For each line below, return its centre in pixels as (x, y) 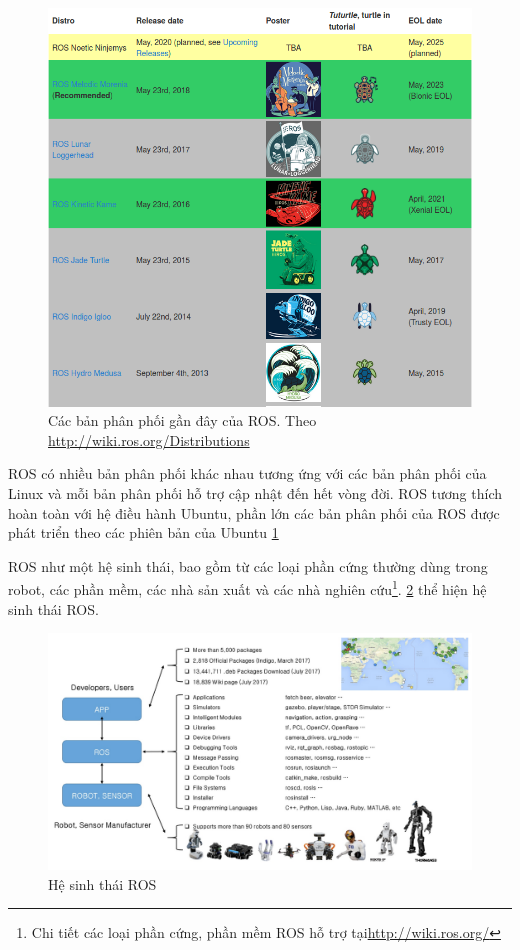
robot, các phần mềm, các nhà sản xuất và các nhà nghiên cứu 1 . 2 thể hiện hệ (247, 587)
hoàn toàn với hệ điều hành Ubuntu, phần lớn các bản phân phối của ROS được (254, 512)
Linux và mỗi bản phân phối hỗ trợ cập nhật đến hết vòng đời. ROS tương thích (255, 492)
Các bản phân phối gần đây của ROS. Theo (182, 420)
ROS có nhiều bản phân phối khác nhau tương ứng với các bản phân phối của (247, 473)
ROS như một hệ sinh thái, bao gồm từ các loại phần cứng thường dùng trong (248, 565)
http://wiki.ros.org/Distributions (149, 439)
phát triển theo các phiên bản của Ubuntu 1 (143, 532)
